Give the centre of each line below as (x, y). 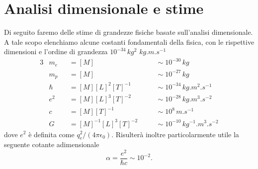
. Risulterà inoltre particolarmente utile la (175, 134)
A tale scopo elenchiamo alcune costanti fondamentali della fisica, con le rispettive (129, 42)
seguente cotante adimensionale (52, 144)
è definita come (51, 134)
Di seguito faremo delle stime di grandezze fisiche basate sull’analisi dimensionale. (129, 32)
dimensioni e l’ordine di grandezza (56, 51)
